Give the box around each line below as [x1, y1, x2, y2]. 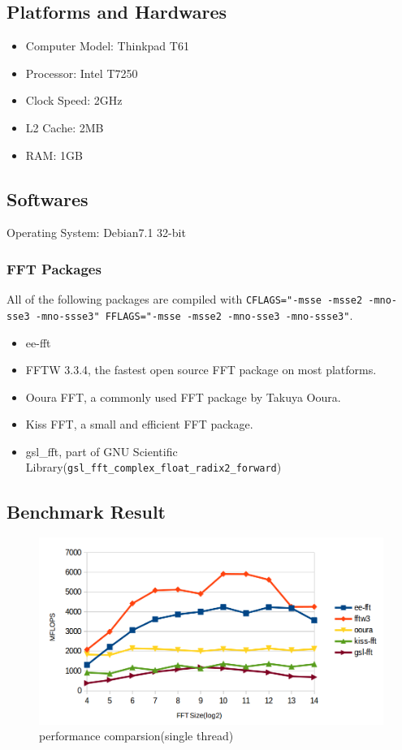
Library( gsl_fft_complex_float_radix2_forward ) [25, 459, 282, 476]
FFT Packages [6, 258, 102, 278]
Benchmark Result [6, 498, 166, 524]
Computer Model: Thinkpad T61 [25, 37, 189, 54]
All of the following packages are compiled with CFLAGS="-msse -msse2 [6, 291, 363, 308]
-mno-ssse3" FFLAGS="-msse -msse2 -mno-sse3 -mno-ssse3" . [35, 306, 353, 323]
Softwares [6, 186, 89, 211]
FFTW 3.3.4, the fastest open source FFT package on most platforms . [25, 361, 377, 378]
